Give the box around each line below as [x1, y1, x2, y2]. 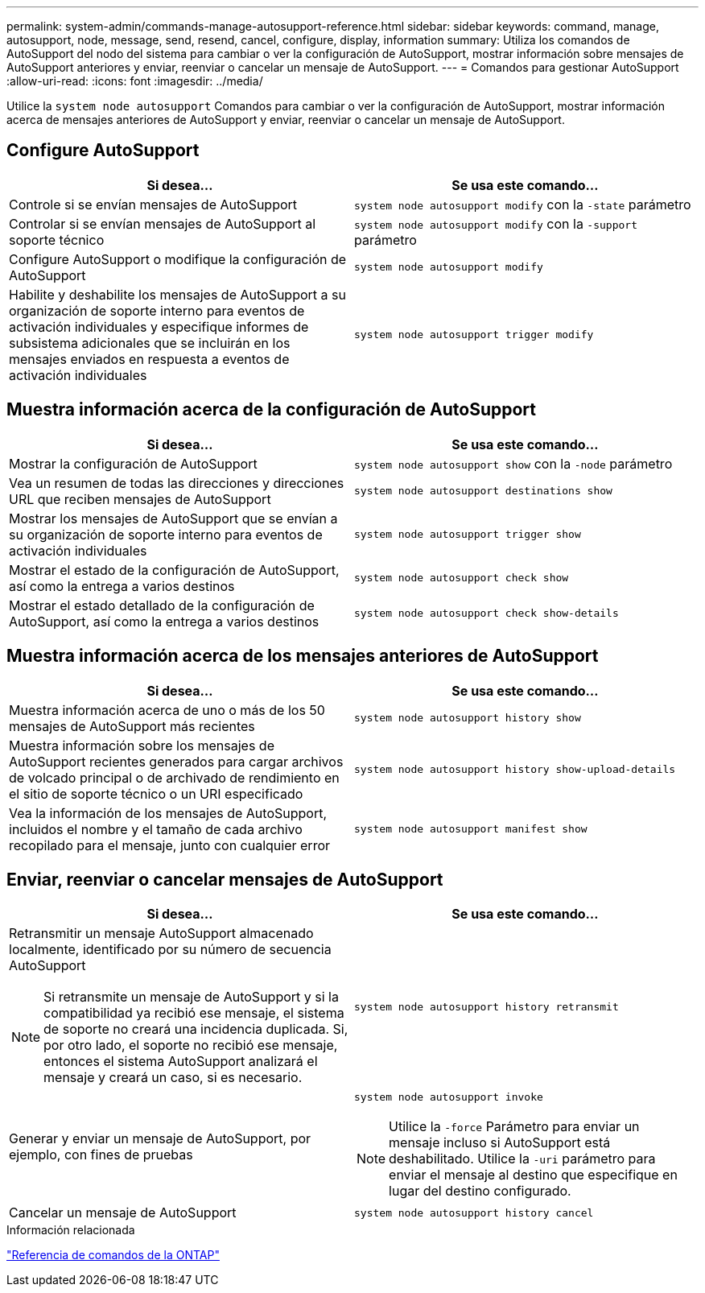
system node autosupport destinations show [354, 485, 612, 498]
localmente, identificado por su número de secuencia [9, 941, 332, 958]
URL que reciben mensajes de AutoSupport [9, 490, 271, 507]
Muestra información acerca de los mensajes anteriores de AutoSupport [6, 646, 599, 667]
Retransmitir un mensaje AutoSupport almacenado [9, 925, 314, 942]
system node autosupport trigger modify [354, 328, 594, 341]
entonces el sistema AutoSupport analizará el [43, 1053, 318, 1070]
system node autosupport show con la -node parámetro [354, 455, 673, 472]
